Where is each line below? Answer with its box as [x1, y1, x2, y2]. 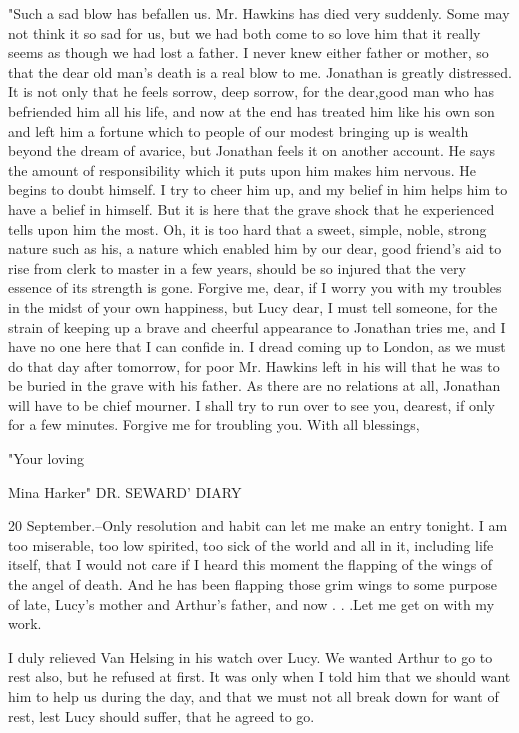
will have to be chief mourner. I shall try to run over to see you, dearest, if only [8, 394, 495, 415]
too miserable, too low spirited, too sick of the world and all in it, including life [8, 534, 494, 555]
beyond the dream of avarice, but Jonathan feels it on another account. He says [8, 140, 496, 161]
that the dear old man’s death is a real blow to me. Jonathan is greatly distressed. [8, 61, 513, 82]
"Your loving [8, 448, 85, 469]
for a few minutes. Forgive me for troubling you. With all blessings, [8, 414, 420, 435]
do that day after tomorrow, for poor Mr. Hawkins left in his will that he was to [8, 355, 500, 376]
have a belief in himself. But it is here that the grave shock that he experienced [8, 198, 495, 219]
